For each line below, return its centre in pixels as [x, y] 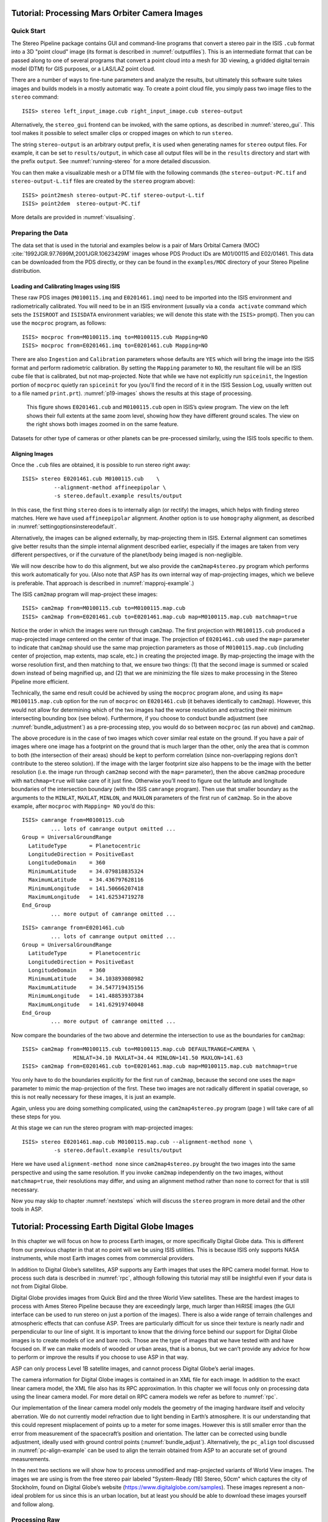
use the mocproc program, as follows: [59, 323]
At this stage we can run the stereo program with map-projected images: [102, 1128]
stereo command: [35, 97]
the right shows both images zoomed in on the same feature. [103, 424]
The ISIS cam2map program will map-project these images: [84, 594]
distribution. [26, 270]
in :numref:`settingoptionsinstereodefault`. [64, 527]
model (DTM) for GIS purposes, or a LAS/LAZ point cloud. [84, 68]
